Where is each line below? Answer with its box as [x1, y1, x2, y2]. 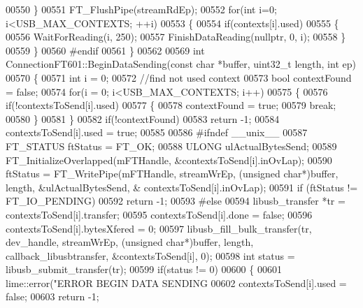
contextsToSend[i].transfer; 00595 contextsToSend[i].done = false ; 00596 [6, 207, 313, 221]
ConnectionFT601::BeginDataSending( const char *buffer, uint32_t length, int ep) [6, 57, 356, 71]
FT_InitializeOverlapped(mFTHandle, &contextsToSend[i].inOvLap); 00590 [6, 152, 332, 167]
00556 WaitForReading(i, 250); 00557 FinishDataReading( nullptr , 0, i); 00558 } [6, 29, 346, 44]
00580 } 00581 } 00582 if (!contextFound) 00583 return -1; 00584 [6, 111, 280, 126]
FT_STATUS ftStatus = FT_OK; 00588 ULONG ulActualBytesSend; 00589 [6, 138, 337, 153]
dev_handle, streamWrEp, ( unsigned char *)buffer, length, [6, 235, 254, 249]
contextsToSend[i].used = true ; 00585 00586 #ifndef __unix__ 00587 [6, 125, 308, 140]
